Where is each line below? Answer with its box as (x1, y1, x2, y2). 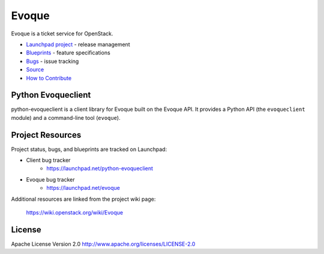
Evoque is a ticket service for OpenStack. (11, 30, 113, 37)
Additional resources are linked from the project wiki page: (11, 195, 156, 202)
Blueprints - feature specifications (26, 49, 110, 56)
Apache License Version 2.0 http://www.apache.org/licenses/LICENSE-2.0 (11, 240, 196, 247)
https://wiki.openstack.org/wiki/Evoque (26, 209, 123, 216)
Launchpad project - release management (26, 41, 130, 48)
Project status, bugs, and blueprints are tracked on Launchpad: (11, 146, 167, 153)
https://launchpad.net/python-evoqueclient (46, 165, 153, 172)
